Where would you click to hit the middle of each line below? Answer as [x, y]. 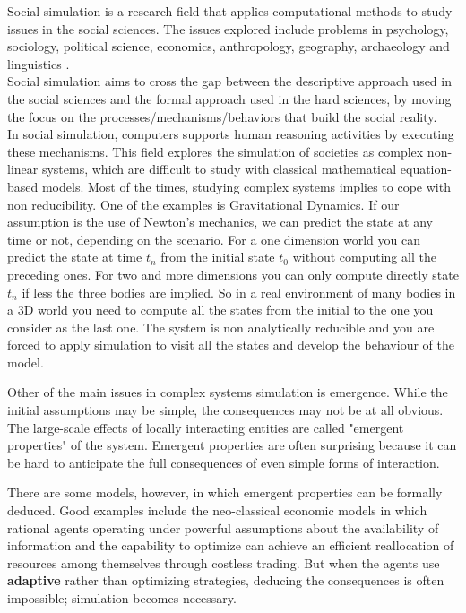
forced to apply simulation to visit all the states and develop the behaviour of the [231, 345]
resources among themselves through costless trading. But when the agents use [224, 562]
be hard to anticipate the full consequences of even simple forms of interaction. [224, 462]
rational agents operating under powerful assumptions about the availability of [223, 527]
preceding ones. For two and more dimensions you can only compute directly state [233, 274]
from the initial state [218, 257]
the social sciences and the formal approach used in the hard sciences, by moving [229, 98]
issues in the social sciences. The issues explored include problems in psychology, [228, 28]
